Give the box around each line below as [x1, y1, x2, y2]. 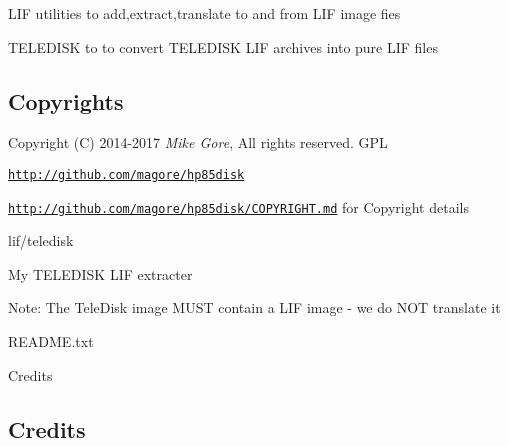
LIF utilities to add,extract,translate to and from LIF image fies [8, 3, 401, 23]
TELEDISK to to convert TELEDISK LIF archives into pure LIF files [8, 36, 438, 57]
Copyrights [8, 85, 124, 116]
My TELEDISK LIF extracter [8, 263, 193, 284]
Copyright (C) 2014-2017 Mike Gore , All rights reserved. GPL [8, 132, 388, 153]
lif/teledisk [8, 230, 74, 251]
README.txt [8, 331, 94, 352]
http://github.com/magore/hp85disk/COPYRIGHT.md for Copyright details [8, 196, 469, 217]
